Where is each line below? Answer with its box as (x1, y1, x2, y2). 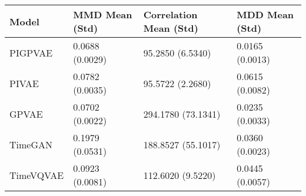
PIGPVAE (9, 45, 53, 59)
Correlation (143, 8, 198, 21)
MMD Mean (73, 8, 132, 21)
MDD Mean (237, 8, 294, 21)
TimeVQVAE (9, 168, 64, 182)
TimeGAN (9, 137, 52, 151)
